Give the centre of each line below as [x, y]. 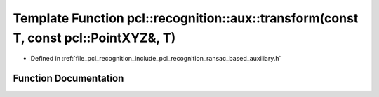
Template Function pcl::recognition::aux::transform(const [186, 18]
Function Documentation [68, 79]
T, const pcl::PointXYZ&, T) [94, 38]
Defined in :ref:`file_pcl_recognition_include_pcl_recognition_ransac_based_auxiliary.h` [156, 59]
